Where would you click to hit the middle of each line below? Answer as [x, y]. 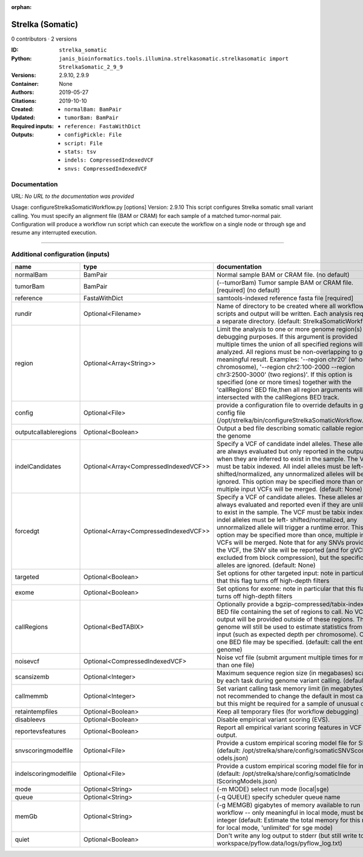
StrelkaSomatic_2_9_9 [91, 67]
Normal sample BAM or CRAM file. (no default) [283, 274]
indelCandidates [38, 466]
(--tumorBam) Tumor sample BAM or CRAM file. [285, 283]
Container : [25, 84]
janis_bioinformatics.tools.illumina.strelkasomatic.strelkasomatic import [174, 58]
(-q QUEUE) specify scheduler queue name [279, 797]
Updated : [23, 117]
